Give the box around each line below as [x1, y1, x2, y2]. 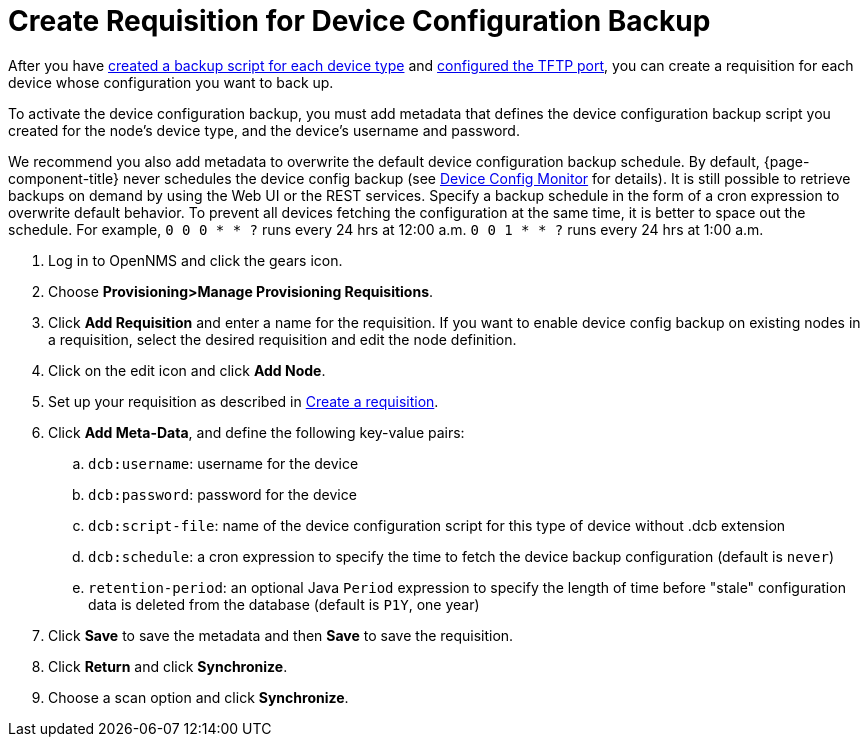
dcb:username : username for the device [88, 454, 359, 472]
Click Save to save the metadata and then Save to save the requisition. [48, 626, 514, 644]
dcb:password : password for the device [88, 485, 357, 503]
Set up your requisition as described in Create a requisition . [48, 392, 439, 410]
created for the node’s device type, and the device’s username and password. [8, 121, 520, 139]
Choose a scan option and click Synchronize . [48, 688, 349, 706]
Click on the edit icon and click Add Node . [48, 361, 326, 379]
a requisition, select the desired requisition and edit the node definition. [48, 330, 517, 348]
